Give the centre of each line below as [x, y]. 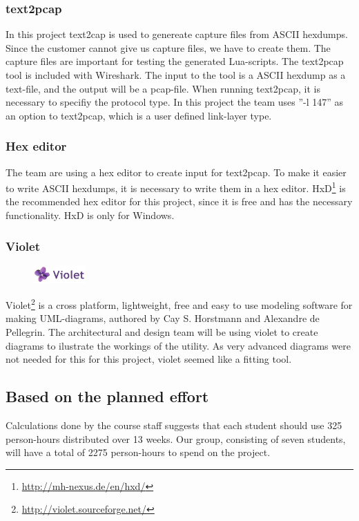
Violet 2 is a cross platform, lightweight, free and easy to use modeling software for [179, 304]
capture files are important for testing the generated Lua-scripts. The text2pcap [175, 61]
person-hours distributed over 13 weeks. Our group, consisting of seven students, [176, 438]
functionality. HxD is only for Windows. [90, 215]
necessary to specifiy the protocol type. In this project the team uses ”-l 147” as [175, 102]
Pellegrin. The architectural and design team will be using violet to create [162, 332]
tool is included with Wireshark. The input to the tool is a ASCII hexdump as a [176, 75]
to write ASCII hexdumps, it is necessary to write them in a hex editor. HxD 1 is [176, 187]
